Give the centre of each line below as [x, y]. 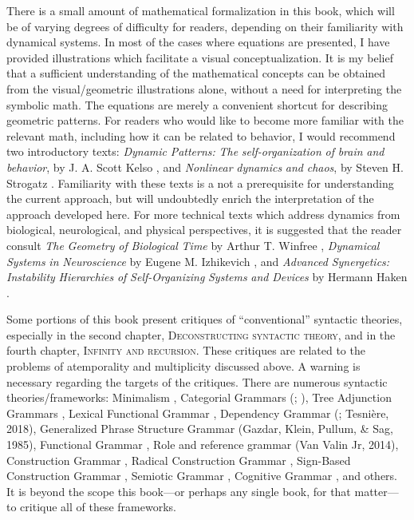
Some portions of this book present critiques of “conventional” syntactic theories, [205, 319]
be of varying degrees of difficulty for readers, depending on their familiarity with [205, 26]
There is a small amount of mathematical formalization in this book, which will [201, 10]
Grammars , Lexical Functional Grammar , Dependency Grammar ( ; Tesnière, [198, 413]
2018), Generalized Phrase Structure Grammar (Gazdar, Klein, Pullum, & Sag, [200, 429]
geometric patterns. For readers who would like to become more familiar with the [205, 120]
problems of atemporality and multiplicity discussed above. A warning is [183, 366]
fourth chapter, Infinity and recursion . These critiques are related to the [186, 350]
